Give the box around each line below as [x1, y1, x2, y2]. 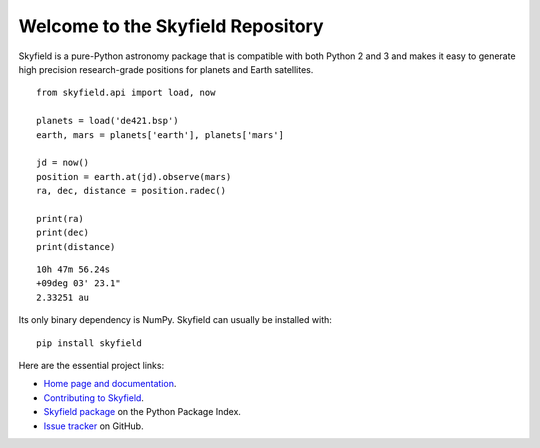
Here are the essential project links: [18, 359, 165, 371]
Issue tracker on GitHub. [43, 420, 144, 432]
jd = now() [36, 157, 90, 169]
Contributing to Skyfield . [43, 391, 145, 404]
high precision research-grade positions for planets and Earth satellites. [18, 63, 314, 75]
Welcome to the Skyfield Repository [18, 15, 324, 37]
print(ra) [36, 213, 84, 224]
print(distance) [36, 241, 116, 252]
